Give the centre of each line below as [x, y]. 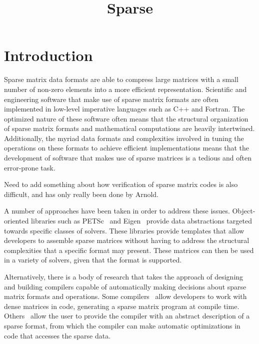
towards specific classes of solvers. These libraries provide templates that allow [124, 230]
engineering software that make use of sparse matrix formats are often [111, 99]
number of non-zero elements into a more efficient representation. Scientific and [125, 89]
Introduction [48, 55]
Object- [244, 211]
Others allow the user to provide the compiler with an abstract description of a [127, 316]
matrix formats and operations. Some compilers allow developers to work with [125, 296]
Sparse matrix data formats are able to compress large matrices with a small [121, 79]
